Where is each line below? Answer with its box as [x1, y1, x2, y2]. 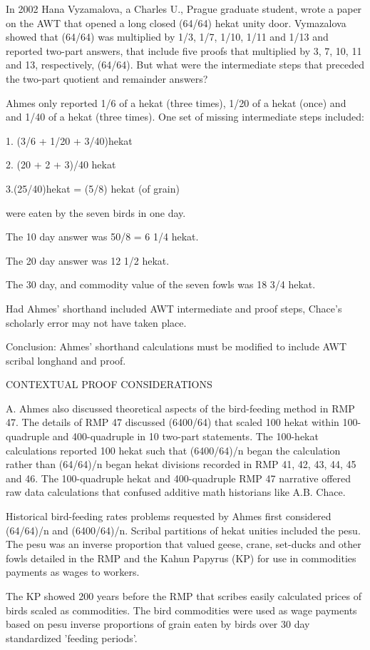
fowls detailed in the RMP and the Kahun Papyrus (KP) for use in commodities [6, 550, 356, 565]
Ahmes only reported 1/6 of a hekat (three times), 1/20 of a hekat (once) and [6, 95, 346, 110]
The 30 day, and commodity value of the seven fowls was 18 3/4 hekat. [6, 277, 316, 292]
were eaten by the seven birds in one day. [6, 205, 186, 220]
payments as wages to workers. [6, 564, 140, 579]
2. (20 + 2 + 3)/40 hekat [6, 157, 116, 172]
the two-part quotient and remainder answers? [6, 71, 208, 86]
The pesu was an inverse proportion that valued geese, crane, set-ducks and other [6, 537, 361, 552]
